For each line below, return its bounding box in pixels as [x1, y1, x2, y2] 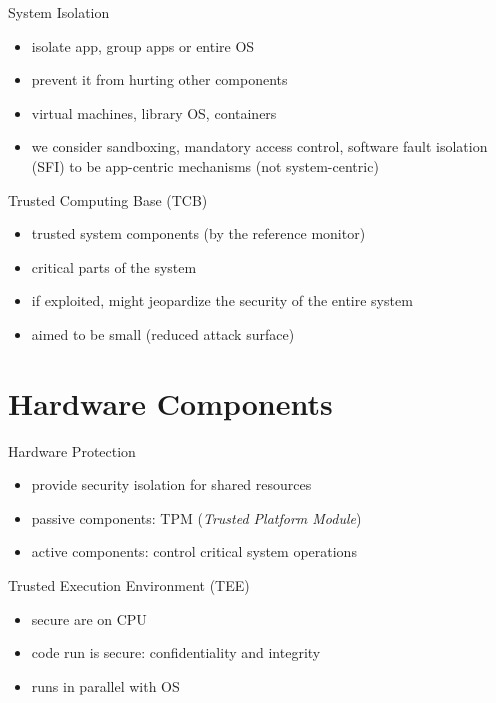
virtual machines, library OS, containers [31, 102, 277, 123]
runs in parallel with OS [31, 675, 180, 696]
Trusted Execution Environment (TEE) [8, 575, 250, 596]
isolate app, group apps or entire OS [31, 35, 255, 56]
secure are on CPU [31, 608, 147, 629]
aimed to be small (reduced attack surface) [31, 323, 295, 344]
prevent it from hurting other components [31, 69, 288, 90]
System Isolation [8, 2, 110, 22]
